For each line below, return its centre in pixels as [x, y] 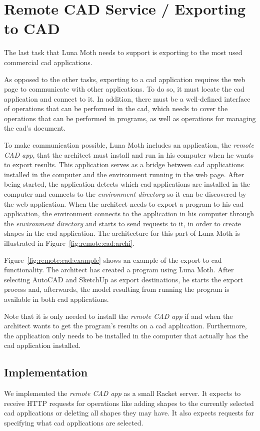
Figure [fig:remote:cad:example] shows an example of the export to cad [113, 260]
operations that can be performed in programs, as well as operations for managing [130, 118]
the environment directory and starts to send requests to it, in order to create [123, 223]
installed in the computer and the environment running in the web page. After [124, 174]
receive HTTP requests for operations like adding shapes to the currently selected [129, 403]
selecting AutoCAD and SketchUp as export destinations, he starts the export [124, 279]
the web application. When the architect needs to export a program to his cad [124, 203]
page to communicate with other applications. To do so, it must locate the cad [124, 89]
